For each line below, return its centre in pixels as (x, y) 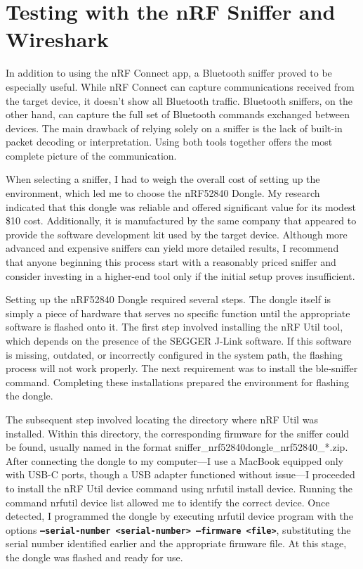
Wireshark (57, 39)
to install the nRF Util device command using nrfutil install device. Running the (179, 488)
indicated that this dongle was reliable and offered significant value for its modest (181, 206)
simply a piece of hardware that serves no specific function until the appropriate (178, 313)
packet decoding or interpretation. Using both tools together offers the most (169, 142)
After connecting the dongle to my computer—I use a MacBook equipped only (175, 460)
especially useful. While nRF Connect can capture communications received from (180, 86)
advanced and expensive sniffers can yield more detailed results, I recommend (172, 248)
